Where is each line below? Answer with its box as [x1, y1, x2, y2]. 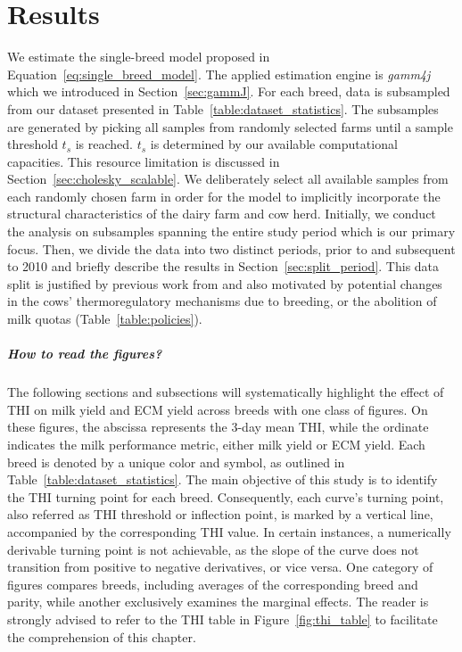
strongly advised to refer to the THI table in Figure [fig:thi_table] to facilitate [7, 609, 438, 628]
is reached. [75, 135, 133, 153]
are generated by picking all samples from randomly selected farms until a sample [7, 117, 453, 136]
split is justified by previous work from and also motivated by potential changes [7, 274, 442, 293]
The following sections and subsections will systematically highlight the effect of [7, 383, 444, 401]
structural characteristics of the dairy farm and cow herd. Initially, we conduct [7, 204, 436, 223]
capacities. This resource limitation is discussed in [7, 152, 280, 170]
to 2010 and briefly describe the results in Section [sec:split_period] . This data [7, 257, 440, 276]
